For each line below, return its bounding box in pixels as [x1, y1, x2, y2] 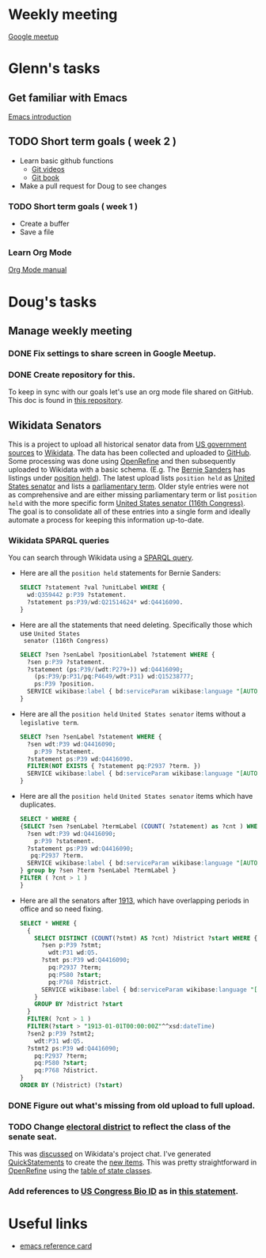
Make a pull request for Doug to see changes [19, 181, 167, 191]
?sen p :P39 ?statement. [27, 658, 105, 666]
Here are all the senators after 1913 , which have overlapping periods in [19, 895, 249, 905]
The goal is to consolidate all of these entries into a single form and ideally [8, 507, 251, 516]
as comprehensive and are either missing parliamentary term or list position [8, 489, 257, 500]
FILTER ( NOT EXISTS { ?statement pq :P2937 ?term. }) [27, 762, 201, 770]
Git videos [31, 164, 65, 173]
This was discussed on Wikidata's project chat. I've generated [8, 1150, 211, 1159]
